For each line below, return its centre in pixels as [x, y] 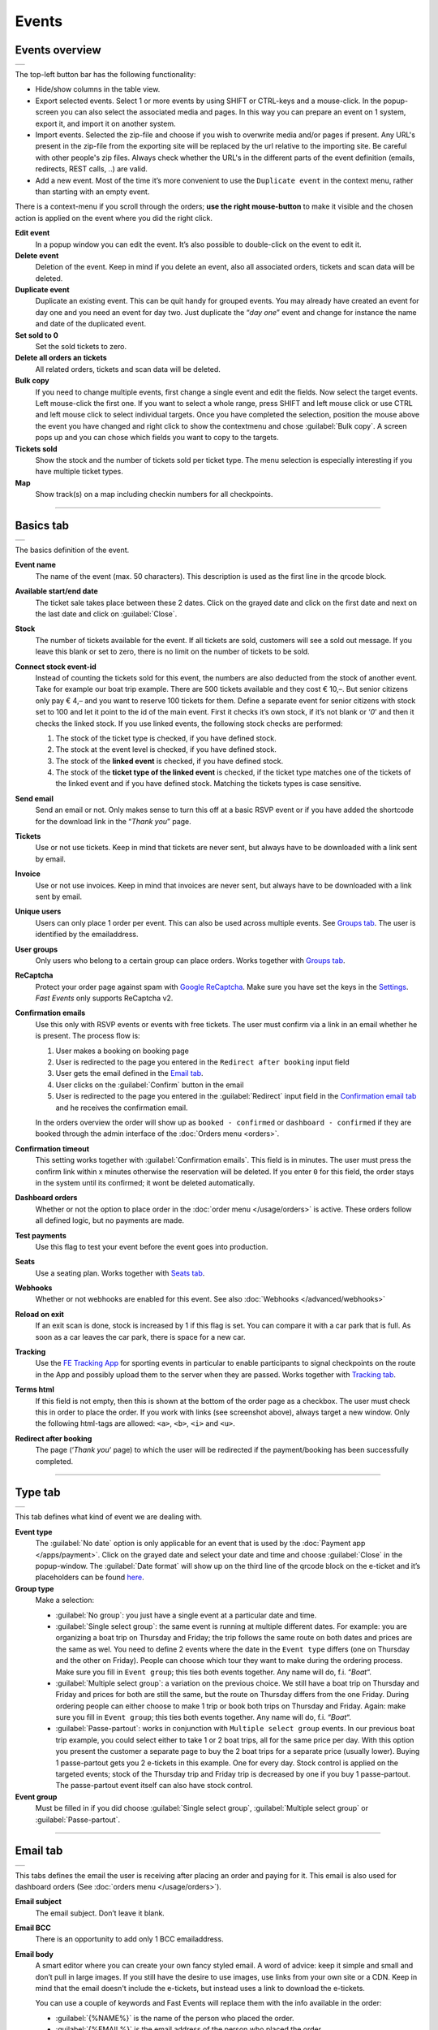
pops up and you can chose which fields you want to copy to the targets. [157, 438]
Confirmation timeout [52, 1148]
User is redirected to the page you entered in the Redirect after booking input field [202, 1062]
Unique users [38, 911]
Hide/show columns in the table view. [98, 89]
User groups [36, 949]
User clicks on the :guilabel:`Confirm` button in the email [150, 1085]
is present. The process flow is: [88, 1036]
